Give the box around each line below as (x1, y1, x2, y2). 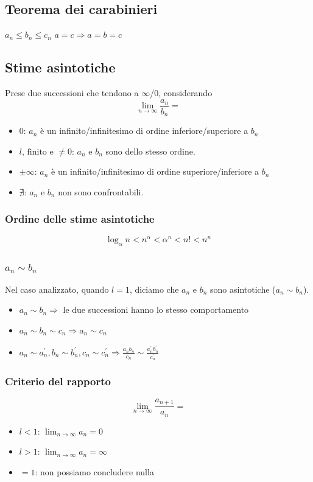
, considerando (158, 86, 213, 99)
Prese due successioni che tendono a (5, 86, 139, 99)
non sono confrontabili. (58, 185, 144, 198)
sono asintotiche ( (210, 282, 276, 295)
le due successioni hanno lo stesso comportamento (63, 303, 249, 316)
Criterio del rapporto (5, 374, 111, 389)
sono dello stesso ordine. (105, 144, 195, 157)
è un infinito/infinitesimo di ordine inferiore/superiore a (40, 124, 248, 137)
